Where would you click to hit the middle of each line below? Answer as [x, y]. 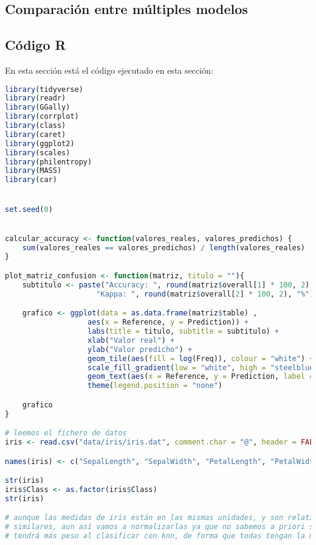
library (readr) [36, 98]
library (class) [36, 126]
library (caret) [36, 134]
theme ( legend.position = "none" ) [155, 386]
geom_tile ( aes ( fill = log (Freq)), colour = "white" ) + [201, 358]
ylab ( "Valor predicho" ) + [140, 349]
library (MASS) [33, 171]
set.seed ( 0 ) [29, 209]
